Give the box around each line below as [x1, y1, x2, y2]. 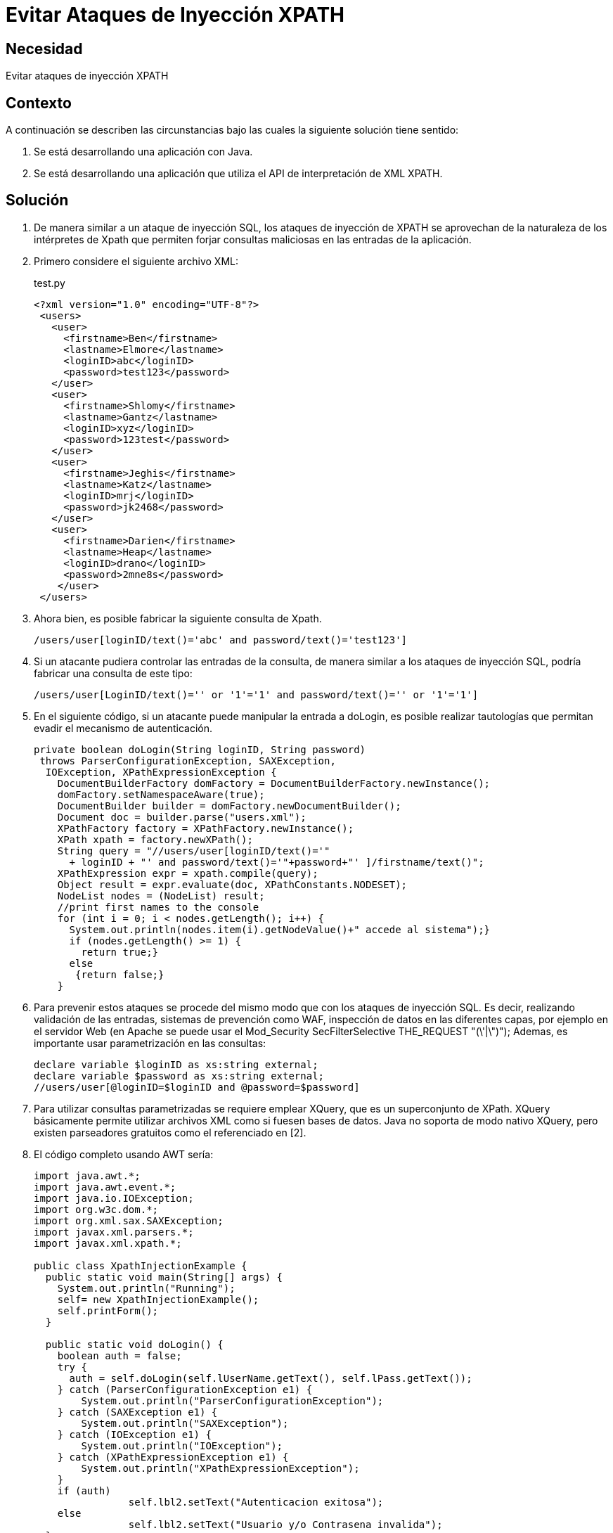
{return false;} [75, 968, 164, 980]
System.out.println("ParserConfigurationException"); [81, 1394, 384, 1406]
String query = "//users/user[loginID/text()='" [57, 845, 330, 857]
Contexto [6, 94, 72, 112]
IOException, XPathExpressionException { [45, 766, 277, 778]
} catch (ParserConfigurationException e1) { [57, 1383, 313, 1395]
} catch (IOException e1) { [57, 1428, 212, 1440]
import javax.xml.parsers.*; [34, 1226, 194, 1238]
